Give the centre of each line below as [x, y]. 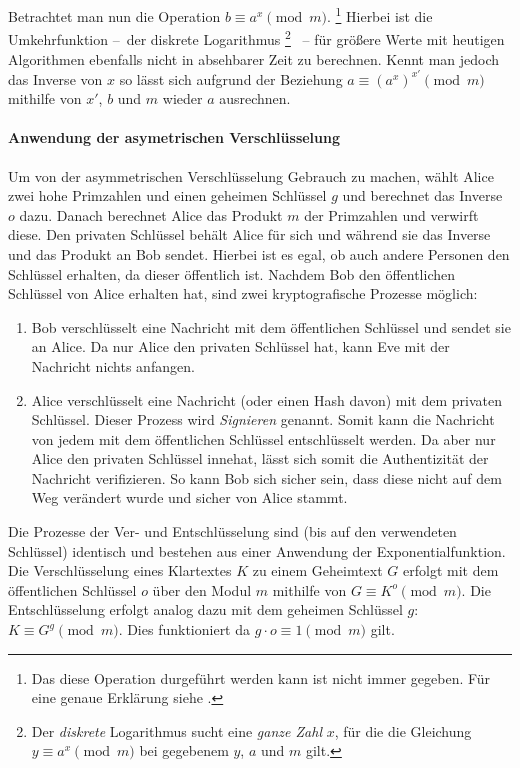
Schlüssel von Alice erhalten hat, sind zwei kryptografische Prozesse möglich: [243, 293]
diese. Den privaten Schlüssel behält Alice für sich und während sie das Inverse [249, 234]
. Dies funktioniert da [184, 629]
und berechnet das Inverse [422, 195]
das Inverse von [55, 78]
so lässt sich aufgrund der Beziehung [231, 78]
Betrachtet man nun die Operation [114, 15]
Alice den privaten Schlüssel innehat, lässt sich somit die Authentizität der [260, 458]
